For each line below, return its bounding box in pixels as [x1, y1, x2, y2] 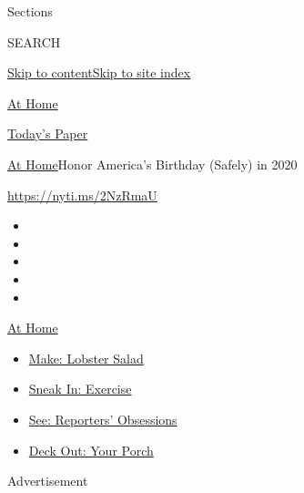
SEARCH [7, 32, 61, 51]
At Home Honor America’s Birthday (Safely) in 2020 [7, 154, 298, 173]
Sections [7, 2, 53, 20]
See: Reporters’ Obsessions [28, 409, 177, 428]
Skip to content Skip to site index [7, 63, 191, 82]
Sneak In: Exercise [28, 379, 132, 398]
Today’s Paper [7, 124, 88, 143]
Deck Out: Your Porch [28, 440, 154, 459]
